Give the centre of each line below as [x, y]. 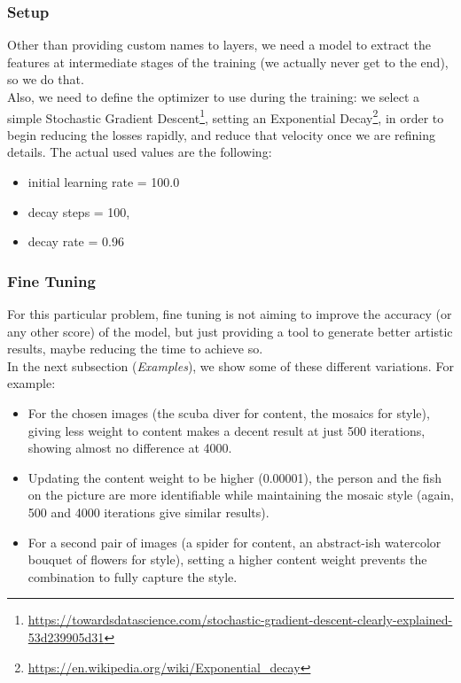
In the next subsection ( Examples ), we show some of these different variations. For [230, 365]
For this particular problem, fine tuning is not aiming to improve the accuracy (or [230, 314]
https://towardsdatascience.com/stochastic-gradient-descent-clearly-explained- [240, 620]
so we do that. [46, 79]
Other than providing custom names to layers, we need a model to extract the [219, 45]
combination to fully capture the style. [133, 576]
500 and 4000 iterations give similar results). [148, 512]
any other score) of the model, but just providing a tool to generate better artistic [230, 331]
